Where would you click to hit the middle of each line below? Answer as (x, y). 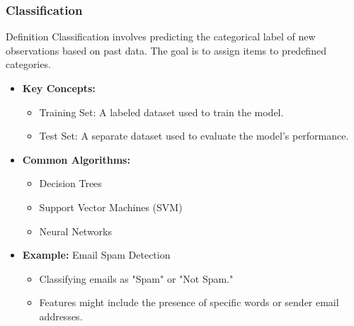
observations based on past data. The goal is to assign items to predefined (166, 50)
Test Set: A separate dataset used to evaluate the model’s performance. (194, 136)
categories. (28, 64)
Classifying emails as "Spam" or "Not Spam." (136, 278)
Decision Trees (70, 183)
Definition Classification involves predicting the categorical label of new (161, 36)
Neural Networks (76, 231)
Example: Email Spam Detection (96, 255)
